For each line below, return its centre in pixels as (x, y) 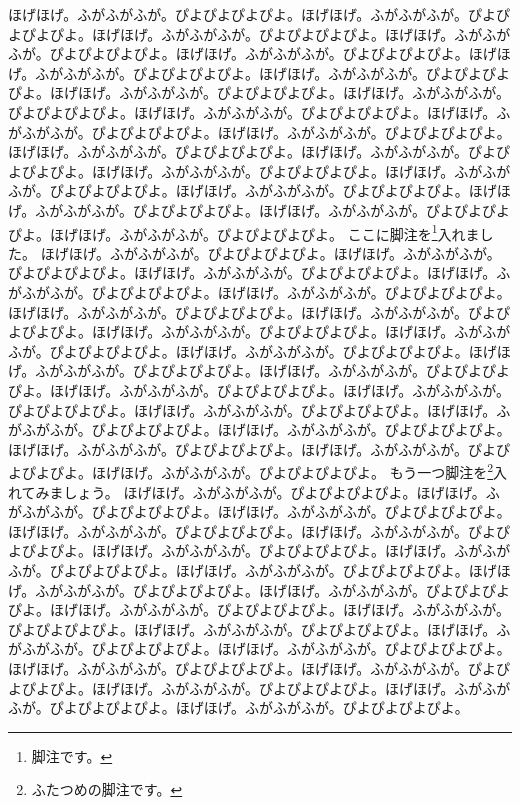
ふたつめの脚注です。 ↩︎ (107, 789)
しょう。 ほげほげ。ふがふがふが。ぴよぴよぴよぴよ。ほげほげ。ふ (281, 491)
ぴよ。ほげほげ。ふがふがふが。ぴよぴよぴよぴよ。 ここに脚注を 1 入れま (244, 232)
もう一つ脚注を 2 (441, 470)
